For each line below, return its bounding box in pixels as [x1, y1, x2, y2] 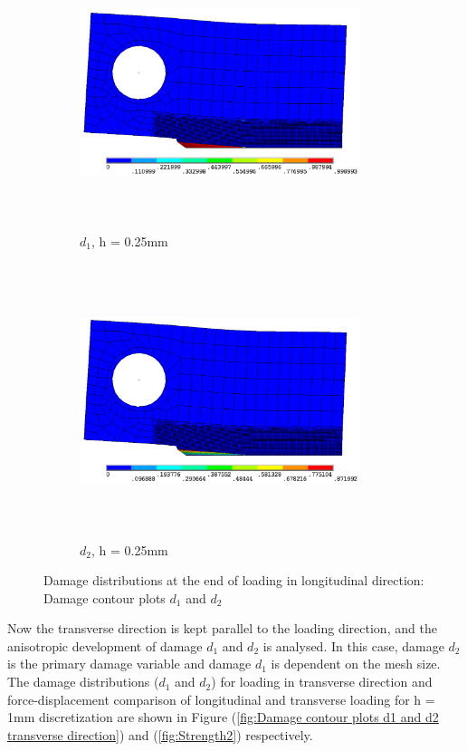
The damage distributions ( [7, 672, 159, 691]
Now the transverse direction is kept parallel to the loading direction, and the [7, 619, 437, 638]
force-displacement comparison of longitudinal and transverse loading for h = [7, 689, 435, 708]
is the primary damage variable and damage [7, 654, 252, 673]
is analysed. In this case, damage [262, 636, 444, 655]
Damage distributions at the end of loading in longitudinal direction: [43, 571, 424, 590]
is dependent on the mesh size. [271, 654, 441, 673]
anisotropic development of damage [7, 636, 203, 655]
